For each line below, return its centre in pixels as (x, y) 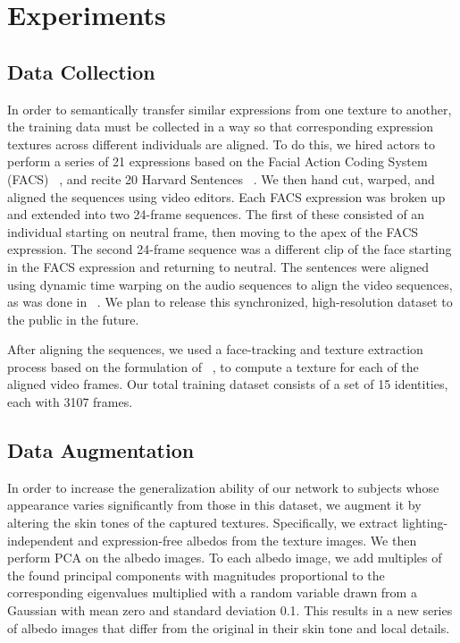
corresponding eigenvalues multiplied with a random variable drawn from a (212, 592)
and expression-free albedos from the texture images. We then (247, 540)
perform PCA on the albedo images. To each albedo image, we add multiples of (225, 558)
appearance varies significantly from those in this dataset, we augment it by (214, 505)
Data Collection (81, 71)
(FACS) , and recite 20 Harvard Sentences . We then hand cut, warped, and (221, 178)
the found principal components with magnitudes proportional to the (196, 575)
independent (41, 540)
